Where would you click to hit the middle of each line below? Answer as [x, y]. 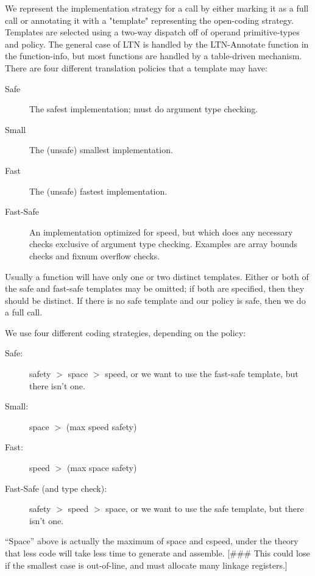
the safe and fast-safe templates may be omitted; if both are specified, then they [155, 288]
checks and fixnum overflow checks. [95, 255]
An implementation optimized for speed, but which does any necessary [161, 232]
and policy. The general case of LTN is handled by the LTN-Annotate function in [157, 44]
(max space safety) [102, 468]
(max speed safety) [101, 426]
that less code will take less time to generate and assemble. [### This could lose [157, 553]
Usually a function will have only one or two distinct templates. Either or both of [157, 276]
